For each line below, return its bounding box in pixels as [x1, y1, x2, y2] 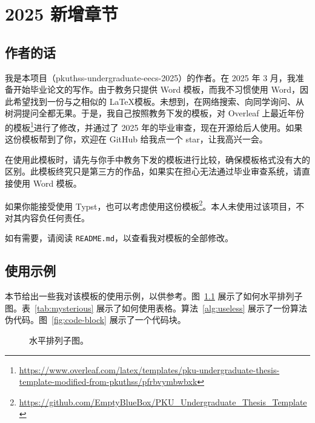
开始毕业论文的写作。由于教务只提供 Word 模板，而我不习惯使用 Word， [13, 83, 300, 96]
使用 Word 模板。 [13, 176, 82, 189]
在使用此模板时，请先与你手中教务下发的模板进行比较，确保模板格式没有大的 [5, 153, 310, 165]
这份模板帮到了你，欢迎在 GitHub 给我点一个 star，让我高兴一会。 [5, 133, 268, 145]
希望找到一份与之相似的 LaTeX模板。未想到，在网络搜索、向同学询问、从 [13, 95, 305, 107]
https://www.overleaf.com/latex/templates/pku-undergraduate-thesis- [19, 363, 280, 376]
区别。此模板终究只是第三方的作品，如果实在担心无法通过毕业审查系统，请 [5, 165, 302, 178]
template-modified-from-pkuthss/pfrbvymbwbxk [19, 375, 197, 388]
